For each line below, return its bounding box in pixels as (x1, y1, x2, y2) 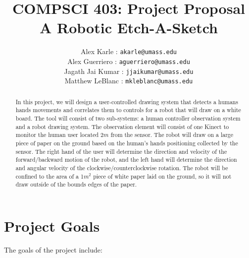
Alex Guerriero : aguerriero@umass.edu (67, 56, 190, 66)
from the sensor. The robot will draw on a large (110, 130, 234, 139)
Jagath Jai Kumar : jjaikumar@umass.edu (64, 65, 194, 76)
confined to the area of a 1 (15, 172, 84, 180)
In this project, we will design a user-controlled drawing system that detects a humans (15, 97, 238, 106)
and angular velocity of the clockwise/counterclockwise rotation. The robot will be (15, 163, 228, 172)
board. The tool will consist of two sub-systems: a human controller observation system (15, 114, 241, 123)
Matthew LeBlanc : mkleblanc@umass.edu (64, 75, 193, 86)
